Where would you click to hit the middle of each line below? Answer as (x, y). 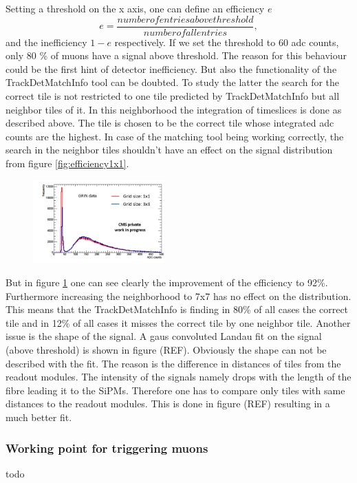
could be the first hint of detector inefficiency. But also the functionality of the (171, 68)
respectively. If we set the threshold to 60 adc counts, (227, 42)
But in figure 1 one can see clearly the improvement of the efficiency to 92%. (167, 282)
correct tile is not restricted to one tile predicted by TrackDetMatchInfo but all (173, 96)
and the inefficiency (46, 42)
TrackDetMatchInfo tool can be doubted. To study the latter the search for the (173, 82)
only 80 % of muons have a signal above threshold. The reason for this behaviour (176, 55)
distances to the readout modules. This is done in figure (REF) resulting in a (168, 404)
